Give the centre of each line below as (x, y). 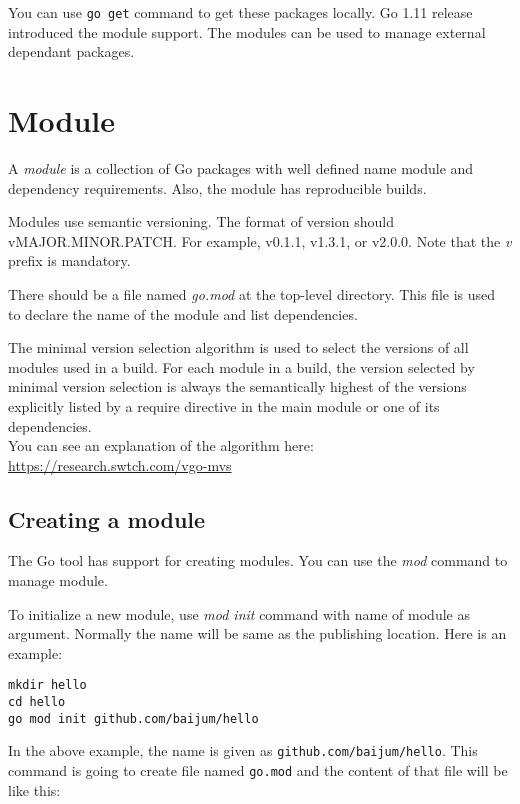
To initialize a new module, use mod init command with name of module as (239, 613)
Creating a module (107, 518)
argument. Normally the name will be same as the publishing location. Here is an (257, 633)
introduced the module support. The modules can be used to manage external (247, 31)
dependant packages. (71, 51)
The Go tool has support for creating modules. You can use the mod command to (258, 560)
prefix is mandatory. (69, 260)
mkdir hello (47, 685)
